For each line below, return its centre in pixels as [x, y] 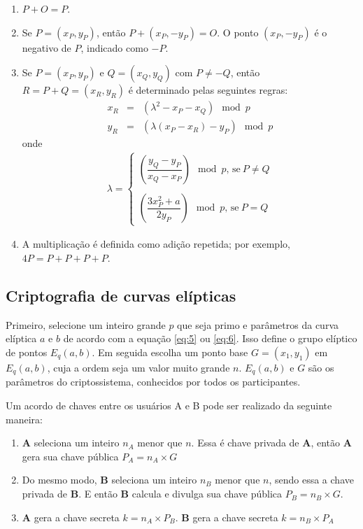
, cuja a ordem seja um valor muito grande [138, 368]
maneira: [24, 419]
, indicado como [114, 47]
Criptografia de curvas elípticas [121, 296]
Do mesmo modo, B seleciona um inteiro [109, 480]
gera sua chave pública [70, 456]
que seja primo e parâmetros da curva [258, 324]
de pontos [27, 352]
